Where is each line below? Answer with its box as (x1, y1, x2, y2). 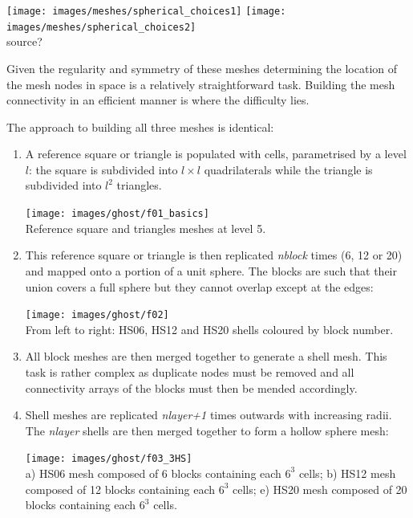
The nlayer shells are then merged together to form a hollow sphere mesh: (25, 422, 389, 438)
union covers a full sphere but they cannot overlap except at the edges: (25, 278, 374, 295)
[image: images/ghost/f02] (25, 309, 169, 321)
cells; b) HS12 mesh (298, 464, 396, 481)
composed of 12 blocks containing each (25, 480, 215, 497)
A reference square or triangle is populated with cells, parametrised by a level (25, 145, 407, 162)
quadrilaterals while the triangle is (204, 161, 373, 177)
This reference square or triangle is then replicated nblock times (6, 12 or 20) (25, 247, 403, 263)
